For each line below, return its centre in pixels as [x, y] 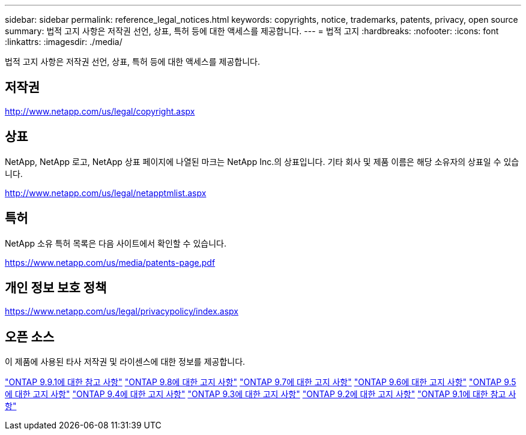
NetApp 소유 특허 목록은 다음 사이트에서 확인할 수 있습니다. [116, 243]
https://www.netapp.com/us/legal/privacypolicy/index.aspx [122, 311]
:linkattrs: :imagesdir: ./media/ [64, 42]
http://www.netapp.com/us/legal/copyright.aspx [100, 111]
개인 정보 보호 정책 [56, 287]
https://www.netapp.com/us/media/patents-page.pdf [110, 262]
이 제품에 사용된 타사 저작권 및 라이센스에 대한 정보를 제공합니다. [125, 362]
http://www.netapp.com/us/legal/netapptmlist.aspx [106, 193]
